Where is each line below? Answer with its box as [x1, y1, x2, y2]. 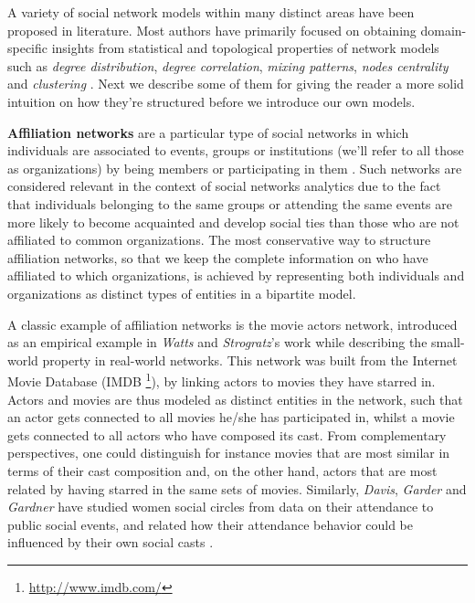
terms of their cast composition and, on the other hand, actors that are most [7, 460, 438, 480]
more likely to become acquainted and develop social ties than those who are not [7, 212, 459, 231]
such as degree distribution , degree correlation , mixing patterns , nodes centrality [7, 56, 449, 75]
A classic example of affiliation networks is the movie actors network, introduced [7, 314, 458, 333]
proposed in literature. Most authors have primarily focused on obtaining [7, 20, 417, 39]
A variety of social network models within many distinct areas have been [7, 3, 415, 21]
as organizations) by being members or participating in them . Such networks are [7, 158, 462, 177]
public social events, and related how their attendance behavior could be [7, 514, 414, 534]
